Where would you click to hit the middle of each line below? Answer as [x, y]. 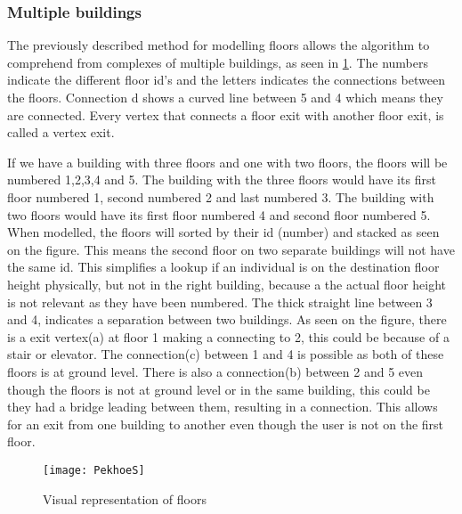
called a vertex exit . [61, 132]
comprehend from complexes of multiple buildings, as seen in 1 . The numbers [218, 62]
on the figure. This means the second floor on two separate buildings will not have [231, 249]
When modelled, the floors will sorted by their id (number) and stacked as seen [223, 232]
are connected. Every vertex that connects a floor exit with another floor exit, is [226, 114]
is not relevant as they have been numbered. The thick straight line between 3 [220, 302]
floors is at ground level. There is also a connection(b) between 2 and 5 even [215, 371]
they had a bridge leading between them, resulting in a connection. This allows [223, 407]
